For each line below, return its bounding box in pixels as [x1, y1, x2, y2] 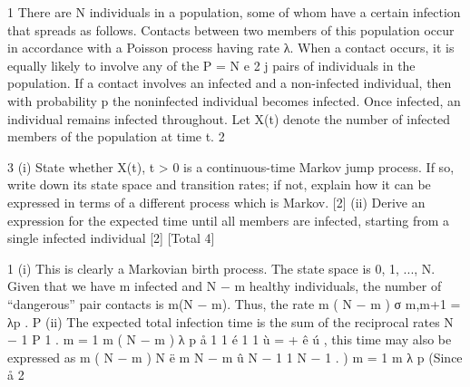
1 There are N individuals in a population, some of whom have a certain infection [7, 3, 461, 21]
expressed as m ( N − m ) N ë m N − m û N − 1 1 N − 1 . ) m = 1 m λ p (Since [7, 347, 463, 366]
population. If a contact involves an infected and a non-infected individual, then [7, 73, 452, 92]
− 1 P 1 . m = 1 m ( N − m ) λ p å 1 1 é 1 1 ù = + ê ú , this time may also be [7, 330, 452, 349]
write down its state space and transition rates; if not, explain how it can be [7, 175, 431, 194]
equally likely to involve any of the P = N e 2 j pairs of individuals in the [7, 55, 416, 74]
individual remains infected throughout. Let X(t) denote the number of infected [7, 109, 451, 128]
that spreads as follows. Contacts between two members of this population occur [7, 20, 455, 39]
